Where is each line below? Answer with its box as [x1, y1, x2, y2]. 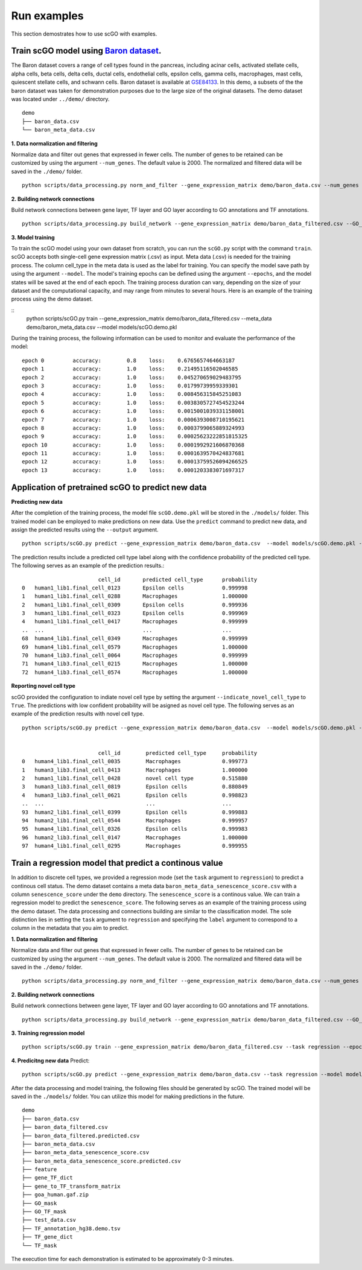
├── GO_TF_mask [22, 1208, 67, 1215]
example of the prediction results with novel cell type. [11, 710, 145, 717]
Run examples [11, 9, 84, 22]
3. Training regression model [11, 1029, 85, 1037]
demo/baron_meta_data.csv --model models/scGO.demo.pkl [26, 323, 177, 331]
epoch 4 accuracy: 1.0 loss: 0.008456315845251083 [22, 391, 241, 398]
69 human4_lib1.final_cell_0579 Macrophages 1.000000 [22, 643, 248, 650]
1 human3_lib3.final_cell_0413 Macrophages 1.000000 [22, 766, 248, 773]
